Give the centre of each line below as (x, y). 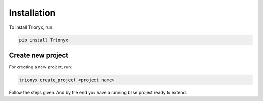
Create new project (38, 55)
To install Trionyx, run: (31, 27)
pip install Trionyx (44, 40)
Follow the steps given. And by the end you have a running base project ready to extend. (98, 93)
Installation (32, 13)
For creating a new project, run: (41, 67)
